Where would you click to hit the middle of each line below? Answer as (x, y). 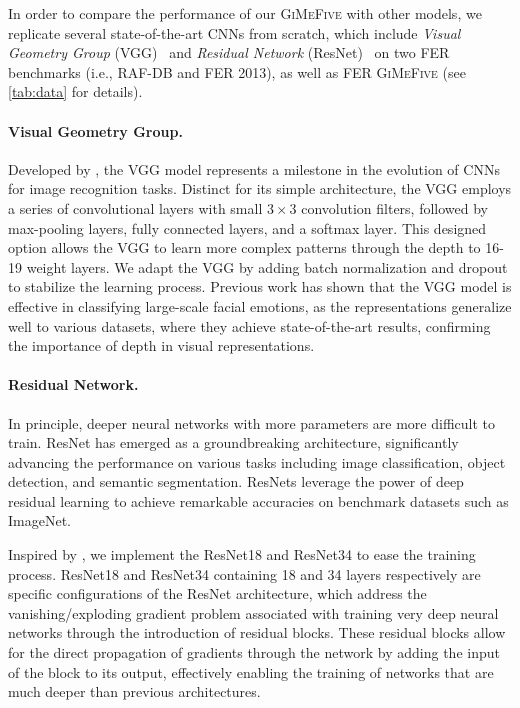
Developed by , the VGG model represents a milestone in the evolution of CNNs (254, 168)
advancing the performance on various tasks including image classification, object (257, 461)
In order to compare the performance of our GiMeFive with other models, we (245, 13)
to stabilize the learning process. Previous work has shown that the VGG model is (260, 286)
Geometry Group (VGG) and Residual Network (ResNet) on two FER (229, 52)
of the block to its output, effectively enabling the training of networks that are (251, 671)
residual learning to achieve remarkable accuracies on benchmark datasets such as (258, 500)
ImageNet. (39, 520)
